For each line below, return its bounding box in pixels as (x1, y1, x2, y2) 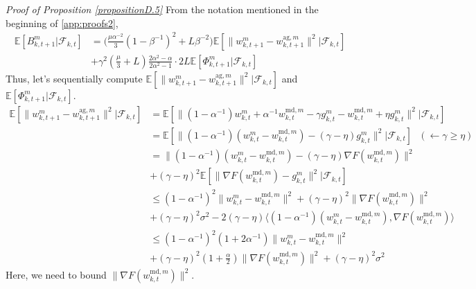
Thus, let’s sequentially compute (6, 71, 143, 85)
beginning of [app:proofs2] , (6, 15, 118, 30)
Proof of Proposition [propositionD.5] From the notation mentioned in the (6, 2, 319, 16)
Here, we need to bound (6, 267, 107, 281)
